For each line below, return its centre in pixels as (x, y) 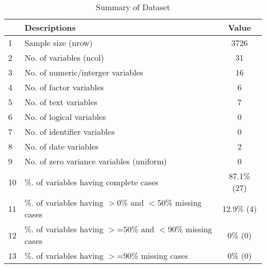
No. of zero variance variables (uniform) (96, 161)
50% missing (180, 202)
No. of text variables (61, 102)
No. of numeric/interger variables (84, 72)
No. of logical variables (65, 117)
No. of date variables (62, 146)
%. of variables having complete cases (92, 182)
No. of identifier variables (70, 131)
